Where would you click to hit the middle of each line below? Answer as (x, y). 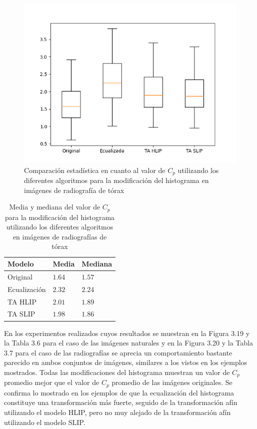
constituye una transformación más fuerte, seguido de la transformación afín (121, 402)
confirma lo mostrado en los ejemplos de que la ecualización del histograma (119, 392)
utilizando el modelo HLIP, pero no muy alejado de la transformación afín (117, 412)
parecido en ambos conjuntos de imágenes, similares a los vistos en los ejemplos (126, 362)
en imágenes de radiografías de (60, 236)
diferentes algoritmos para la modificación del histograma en (116, 180)
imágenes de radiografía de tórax (74, 190)
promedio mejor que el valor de (52, 382)
